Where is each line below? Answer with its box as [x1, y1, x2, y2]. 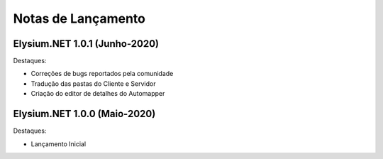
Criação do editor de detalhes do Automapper [30, 89, 165, 98]
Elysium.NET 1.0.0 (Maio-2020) [13, 108, 156, 120]
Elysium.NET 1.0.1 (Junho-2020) [13, 38, 160, 50]
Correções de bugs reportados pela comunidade [30, 70, 174, 78]
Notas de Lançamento [13, 11, 145, 26]
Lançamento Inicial [30, 139, 87, 148]
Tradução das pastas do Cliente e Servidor [30, 79, 156, 88]
